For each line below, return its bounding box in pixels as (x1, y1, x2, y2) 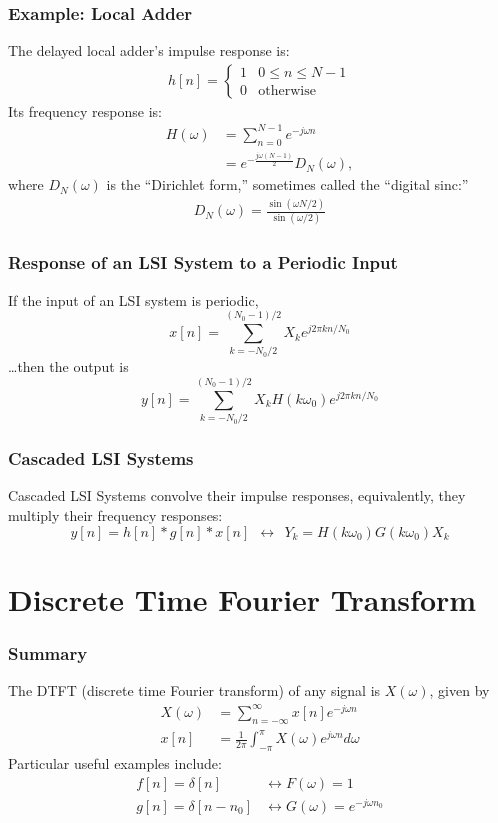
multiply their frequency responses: (8, 504, 223, 525)
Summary (8, 640, 88, 665)
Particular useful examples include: (8, 753, 222, 773)
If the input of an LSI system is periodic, (8, 289, 259, 310)
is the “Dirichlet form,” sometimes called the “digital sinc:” (106, 174, 469, 195)
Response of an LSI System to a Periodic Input (8, 250, 398, 275)
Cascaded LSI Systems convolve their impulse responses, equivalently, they (8, 485, 466, 506)
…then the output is (8, 356, 129, 377)
